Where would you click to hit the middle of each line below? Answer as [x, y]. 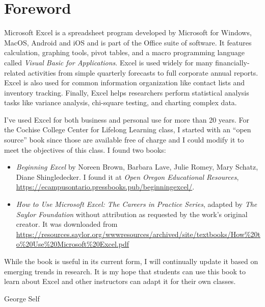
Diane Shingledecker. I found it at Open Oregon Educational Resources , [127, 176]
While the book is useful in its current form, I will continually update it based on [131, 261]
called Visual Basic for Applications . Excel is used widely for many [109, 62]
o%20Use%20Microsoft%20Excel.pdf [73, 244]
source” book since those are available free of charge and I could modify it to [124, 140]
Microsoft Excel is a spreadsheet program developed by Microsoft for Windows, [128, 32]
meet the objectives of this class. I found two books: [85, 149]
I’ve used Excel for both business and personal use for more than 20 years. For [127, 119]
